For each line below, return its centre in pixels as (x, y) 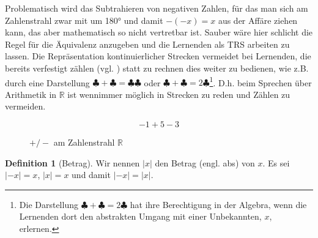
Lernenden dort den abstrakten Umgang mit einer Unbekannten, (140, 216)
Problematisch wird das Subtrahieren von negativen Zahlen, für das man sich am (157, 8)
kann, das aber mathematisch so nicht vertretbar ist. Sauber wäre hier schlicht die (159, 32)
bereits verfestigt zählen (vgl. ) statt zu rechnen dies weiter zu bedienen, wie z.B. (157, 68)
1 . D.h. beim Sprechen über (261, 81)
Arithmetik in (31, 94)
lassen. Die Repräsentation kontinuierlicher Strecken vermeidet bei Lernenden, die (158, 56)
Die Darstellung (49, 204)
